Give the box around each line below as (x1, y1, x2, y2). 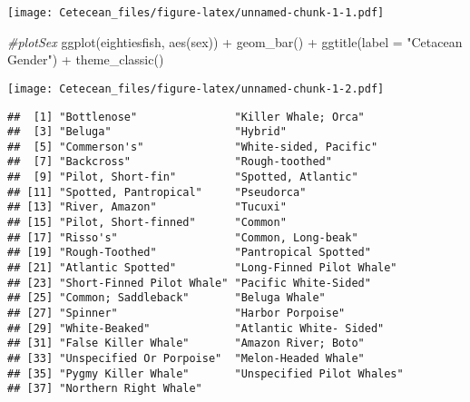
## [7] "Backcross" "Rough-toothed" (7, 155, 332, 169)
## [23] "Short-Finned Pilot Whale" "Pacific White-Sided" (7, 276, 371, 289)
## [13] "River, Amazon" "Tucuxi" (7, 201, 287, 214)
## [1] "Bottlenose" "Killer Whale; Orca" (7, 110, 365, 123)
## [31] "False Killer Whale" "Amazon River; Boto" (7, 337, 365, 350)
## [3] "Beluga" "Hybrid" (7, 125, 287, 139)
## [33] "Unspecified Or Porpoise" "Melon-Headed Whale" (7, 352, 365, 365)
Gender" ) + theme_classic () (7, 50, 164, 69)
